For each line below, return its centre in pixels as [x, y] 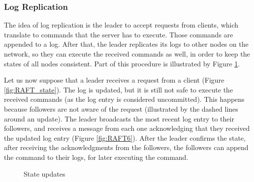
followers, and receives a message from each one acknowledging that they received [127, 128]
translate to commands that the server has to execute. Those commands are [119, 34]
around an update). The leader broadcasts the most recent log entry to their [119, 118]
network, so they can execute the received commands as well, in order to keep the [127, 54]
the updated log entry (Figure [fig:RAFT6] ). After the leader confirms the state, [125, 137]
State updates [45, 173]
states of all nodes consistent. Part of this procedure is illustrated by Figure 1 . [122, 63]
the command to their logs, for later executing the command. [96, 157]
